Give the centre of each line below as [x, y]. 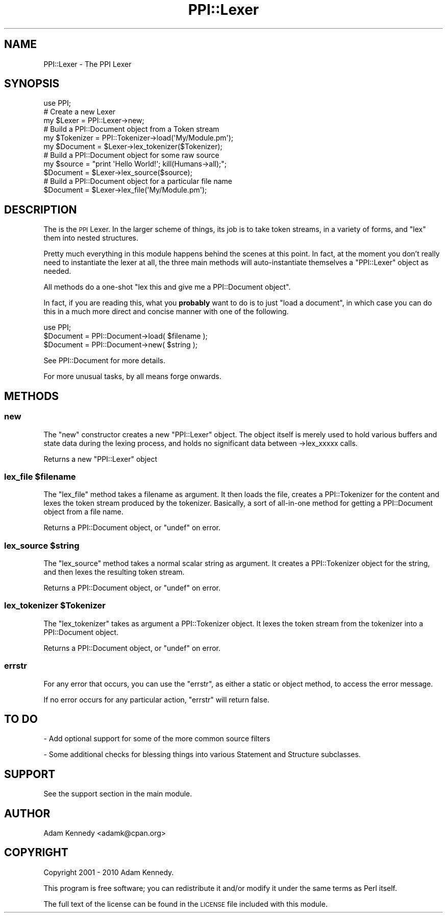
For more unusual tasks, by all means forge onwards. [132, 377]
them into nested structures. [91, 238]
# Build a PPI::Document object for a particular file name [138, 181]
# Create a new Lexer [80, 112]
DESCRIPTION [41, 209]
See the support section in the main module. [118, 794]
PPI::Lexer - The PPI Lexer [88, 64]
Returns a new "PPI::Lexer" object [100, 459]
